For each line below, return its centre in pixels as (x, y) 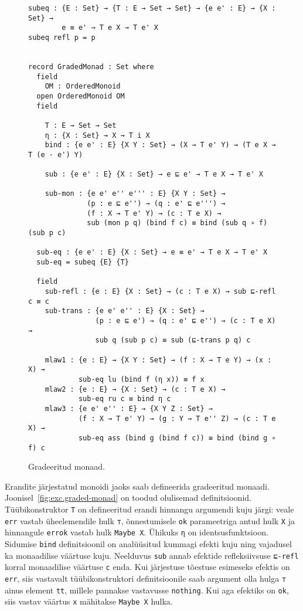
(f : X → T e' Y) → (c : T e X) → (154, 213)
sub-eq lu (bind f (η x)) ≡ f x (141, 379)
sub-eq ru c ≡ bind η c (125, 399)
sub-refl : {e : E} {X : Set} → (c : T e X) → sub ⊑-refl (160, 292)
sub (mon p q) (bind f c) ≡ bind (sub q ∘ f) (177, 223)
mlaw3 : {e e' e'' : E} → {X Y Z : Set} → (129, 408)
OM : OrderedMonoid (83, 86)
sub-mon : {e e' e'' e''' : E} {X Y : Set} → (135, 194)
